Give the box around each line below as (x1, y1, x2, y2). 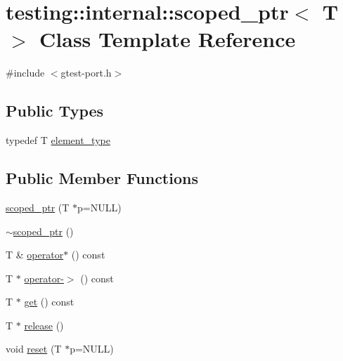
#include (6, 65, 45, 80)
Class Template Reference (39, 25, 296, 53)
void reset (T (6, 341, 62, 356)
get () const (24, 294, 75, 309)
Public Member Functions (6, 167, 198, 189)
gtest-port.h (60, 65, 112, 80)
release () (24, 317, 64, 332)
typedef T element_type (6, 133, 110, 147)
